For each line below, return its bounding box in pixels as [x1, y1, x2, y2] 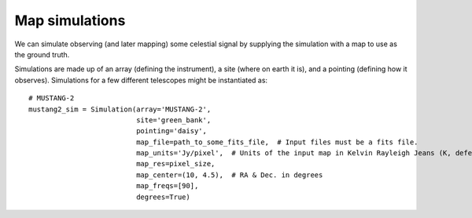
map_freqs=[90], [136, 181, 199, 191]
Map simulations [14, 12, 126, 29]
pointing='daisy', [136, 126, 208, 136]
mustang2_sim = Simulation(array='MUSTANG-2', [28, 104, 212, 114]
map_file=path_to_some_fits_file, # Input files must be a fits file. [136, 137, 419, 147]
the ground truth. [14, 49, 70, 59]
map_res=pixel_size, [136, 159, 216, 169]
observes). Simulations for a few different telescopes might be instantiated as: [14, 75, 267, 85]
